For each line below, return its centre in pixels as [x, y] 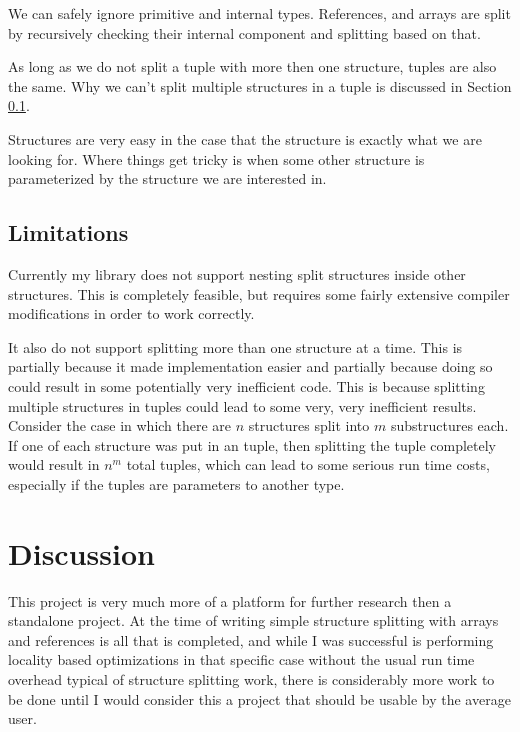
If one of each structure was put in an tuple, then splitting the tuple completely [252, 444]
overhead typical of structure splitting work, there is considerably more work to [251, 678]
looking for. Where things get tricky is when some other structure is [216, 158]
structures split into [309, 425]
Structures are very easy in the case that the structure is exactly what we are [245, 138]
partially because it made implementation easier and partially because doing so [250, 366]
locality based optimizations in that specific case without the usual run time [241, 659]
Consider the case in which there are [120, 425]
